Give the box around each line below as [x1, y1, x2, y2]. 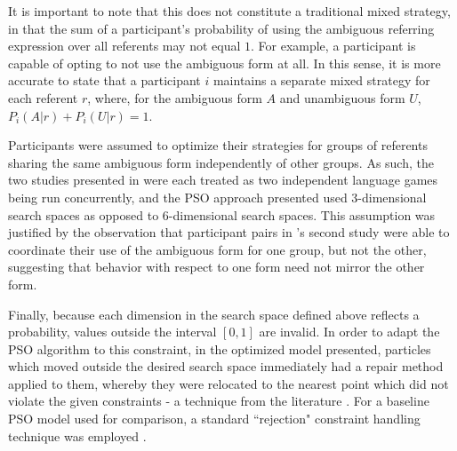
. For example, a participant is [250, 36, 416, 55]
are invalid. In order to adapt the [259, 322, 440, 341]
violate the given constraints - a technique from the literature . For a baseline [8, 392, 429, 410]
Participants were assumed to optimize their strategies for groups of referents [8, 136, 428, 154]
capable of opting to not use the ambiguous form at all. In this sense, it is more [8, 53, 441, 72]
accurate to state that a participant [8, 71, 201, 90]
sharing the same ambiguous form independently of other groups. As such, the [8, 153, 434, 171]
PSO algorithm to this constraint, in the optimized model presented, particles [8, 339, 431, 358]
